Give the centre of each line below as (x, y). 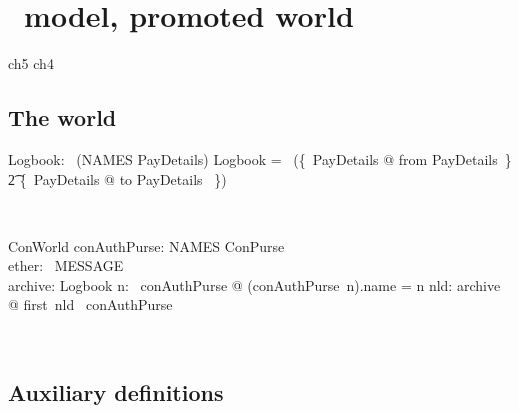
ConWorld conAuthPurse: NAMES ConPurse (146, 245)
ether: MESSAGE (66, 265)
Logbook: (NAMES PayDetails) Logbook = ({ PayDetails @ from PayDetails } (260, 158)
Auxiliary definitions (116, 392)
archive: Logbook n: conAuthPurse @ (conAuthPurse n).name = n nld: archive (254, 284)
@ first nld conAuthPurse (90, 304)
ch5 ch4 (31, 63)
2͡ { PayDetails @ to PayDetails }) (117, 178)
